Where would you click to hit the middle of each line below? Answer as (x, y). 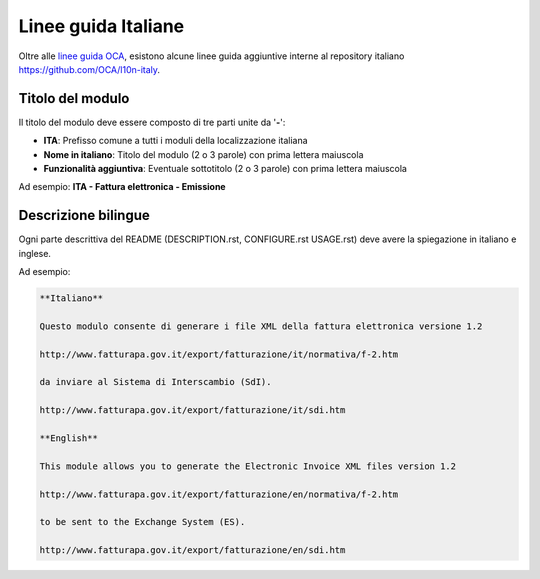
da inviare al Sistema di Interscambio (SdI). (155, 382)
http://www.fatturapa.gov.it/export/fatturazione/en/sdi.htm (192, 550)
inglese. (35, 253)
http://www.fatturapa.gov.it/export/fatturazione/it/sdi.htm (192, 410)
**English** (69, 438)
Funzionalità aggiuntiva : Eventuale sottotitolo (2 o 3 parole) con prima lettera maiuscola (225, 169)
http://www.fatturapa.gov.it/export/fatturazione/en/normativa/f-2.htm (219, 494)
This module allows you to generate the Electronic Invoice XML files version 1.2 (248, 466)
